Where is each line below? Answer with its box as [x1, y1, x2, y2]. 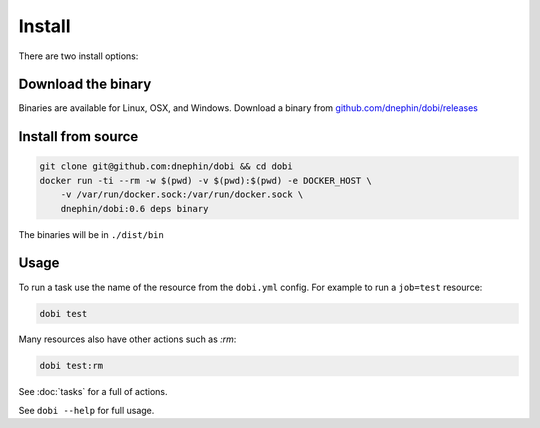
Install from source [18, 128, 139, 145]
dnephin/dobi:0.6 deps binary [60, 203, 209, 214]
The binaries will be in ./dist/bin [18, 228, 164, 240]
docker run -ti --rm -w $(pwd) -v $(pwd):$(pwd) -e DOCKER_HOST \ [39, 175, 372, 186]
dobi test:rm [39, 360, 104, 372]
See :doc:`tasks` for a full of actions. [18, 386, 169, 398]
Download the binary [18, 76, 152, 93]
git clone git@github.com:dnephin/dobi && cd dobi [39, 161, 294, 172]
